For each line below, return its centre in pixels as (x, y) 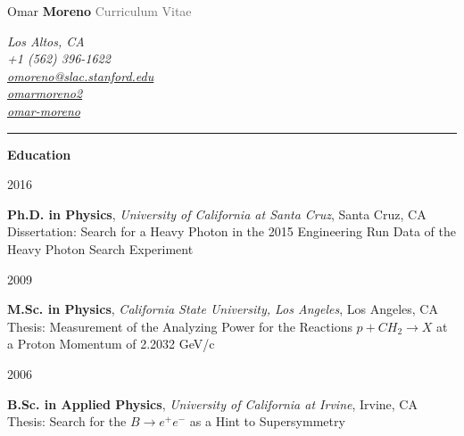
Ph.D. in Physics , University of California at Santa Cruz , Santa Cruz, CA (217, 214)
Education (39, 154)
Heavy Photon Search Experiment (100, 248)
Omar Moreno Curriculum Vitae (99, 11)
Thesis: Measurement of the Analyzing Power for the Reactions (180, 326)
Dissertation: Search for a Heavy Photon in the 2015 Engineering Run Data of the (232, 231)
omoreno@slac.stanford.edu (81, 75)
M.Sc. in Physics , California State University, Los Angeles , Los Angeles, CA (223, 309)
